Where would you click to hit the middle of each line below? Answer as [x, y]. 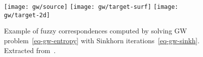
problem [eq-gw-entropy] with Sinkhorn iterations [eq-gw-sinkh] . [102, 40]
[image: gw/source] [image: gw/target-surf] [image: [91, 7]
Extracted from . [30, 50]
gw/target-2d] [27, 15]
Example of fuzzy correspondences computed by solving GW [96, 31]
